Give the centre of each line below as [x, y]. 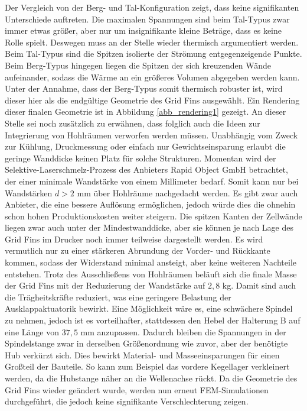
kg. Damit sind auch [259, 285]
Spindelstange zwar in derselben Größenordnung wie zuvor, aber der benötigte [146, 343]
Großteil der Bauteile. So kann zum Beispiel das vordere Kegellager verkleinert [147, 366]
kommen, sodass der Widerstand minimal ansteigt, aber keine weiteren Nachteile [151, 262]
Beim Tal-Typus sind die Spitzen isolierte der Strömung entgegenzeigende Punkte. [153, 54]
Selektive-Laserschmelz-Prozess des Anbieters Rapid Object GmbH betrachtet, [146, 169]
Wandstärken [29, 192]
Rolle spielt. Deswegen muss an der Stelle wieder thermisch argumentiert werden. [152, 42]
